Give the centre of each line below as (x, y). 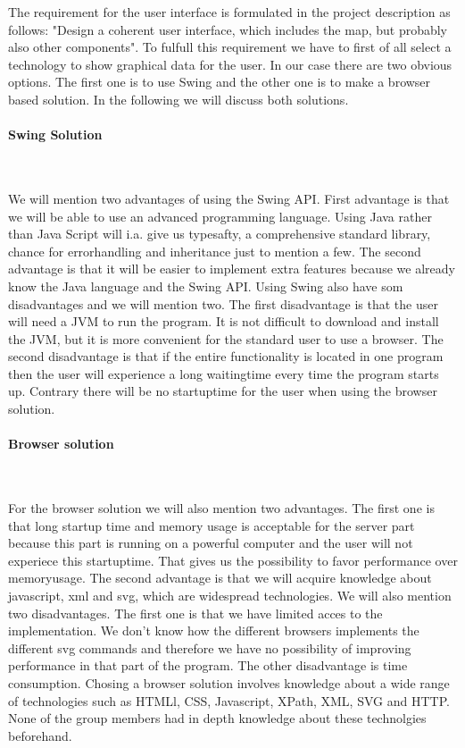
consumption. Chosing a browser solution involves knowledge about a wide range (229, 683)
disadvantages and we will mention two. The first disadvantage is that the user (223, 303)
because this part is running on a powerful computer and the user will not (211, 543)
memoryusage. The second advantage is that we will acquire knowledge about (220, 578)
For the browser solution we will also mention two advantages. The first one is (221, 508)
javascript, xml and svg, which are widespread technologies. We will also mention (230, 596)
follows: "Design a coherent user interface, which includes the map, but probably (228, 29)
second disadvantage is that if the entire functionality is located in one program (226, 356)
